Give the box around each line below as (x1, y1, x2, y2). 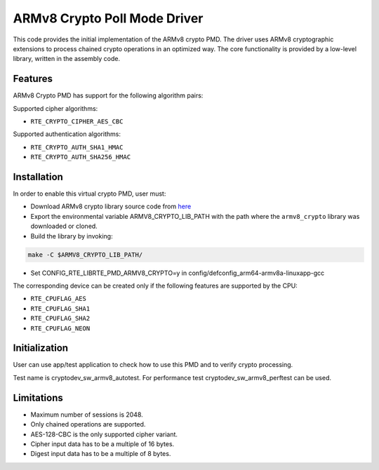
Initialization (13, 342, 69, 354)
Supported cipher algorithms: (13, 104, 98, 112)
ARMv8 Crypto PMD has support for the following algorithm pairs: (13, 91, 204, 100)
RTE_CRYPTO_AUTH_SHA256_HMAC (30, 153, 131, 161)
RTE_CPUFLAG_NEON (30, 324, 91, 333)
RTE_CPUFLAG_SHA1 (30, 304, 91, 312)
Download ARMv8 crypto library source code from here (30, 202, 192, 210)
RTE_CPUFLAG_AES (30, 295, 87, 303)
